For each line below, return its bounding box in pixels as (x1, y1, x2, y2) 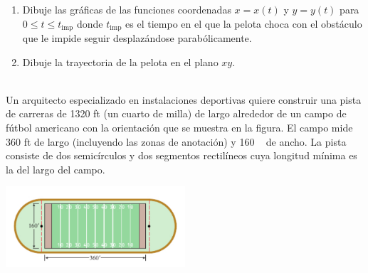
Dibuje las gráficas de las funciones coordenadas (22, 2, 231, 16)
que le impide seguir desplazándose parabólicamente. (22, 31, 252, 45)
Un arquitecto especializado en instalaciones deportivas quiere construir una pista (6, 92, 362, 107)
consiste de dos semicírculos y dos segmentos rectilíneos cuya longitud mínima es (6, 148, 357, 163)
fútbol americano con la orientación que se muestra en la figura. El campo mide (6, 120, 353, 135)
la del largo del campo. (6, 161, 105, 176)
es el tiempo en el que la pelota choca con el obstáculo (125, 16, 362, 31)
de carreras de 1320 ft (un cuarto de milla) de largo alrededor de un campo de (6, 106, 347, 121)
